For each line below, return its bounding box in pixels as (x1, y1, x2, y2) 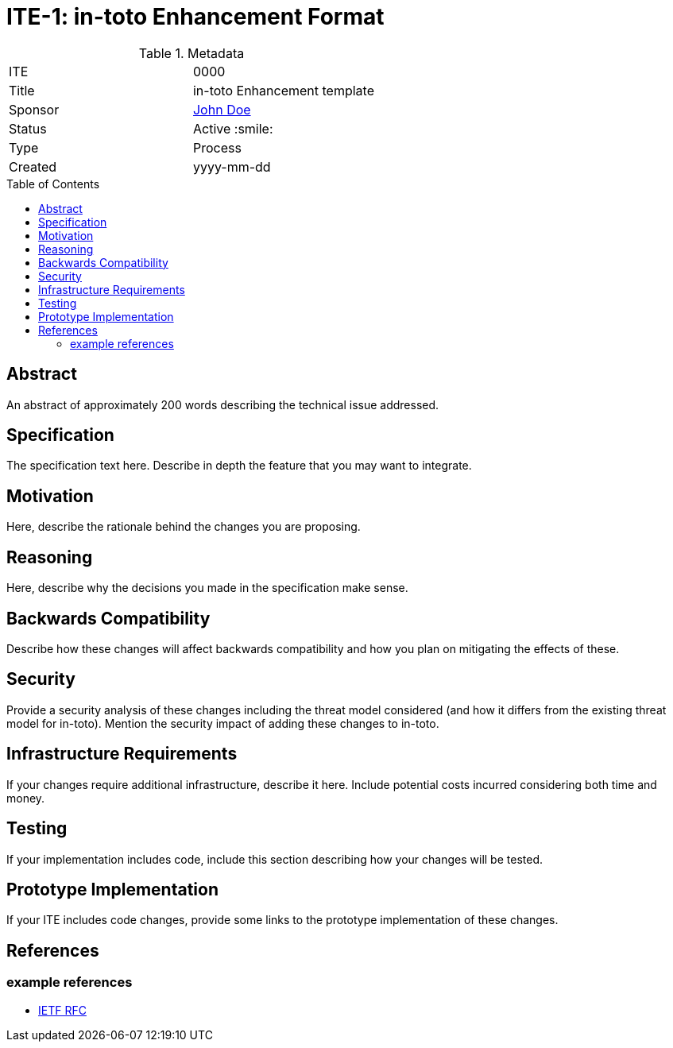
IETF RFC (38, 1003, 87, 1017)
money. (6, 791, 45, 805)
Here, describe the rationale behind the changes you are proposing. (6, 520, 361, 534)
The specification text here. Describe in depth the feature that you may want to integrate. (6, 458, 472, 473)
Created (9, 158, 57, 175)
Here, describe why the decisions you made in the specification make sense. (6, 581, 408, 595)
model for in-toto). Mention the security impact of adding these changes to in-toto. (6, 716, 439, 730)
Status (9, 120, 47, 137)
